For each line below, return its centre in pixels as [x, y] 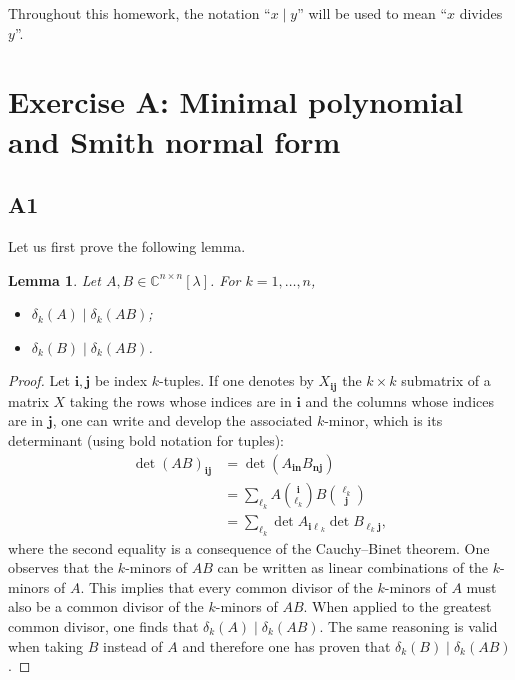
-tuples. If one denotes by [236, 380]
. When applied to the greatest [397, 606]
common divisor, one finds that [103, 626]
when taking [46, 645]
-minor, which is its [383, 420]
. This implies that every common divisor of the [226, 586]
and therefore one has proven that [286, 645]
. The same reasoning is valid [408, 626]
